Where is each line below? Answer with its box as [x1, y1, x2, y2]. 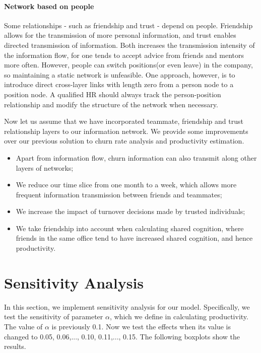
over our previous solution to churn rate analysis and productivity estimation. [4, 135, 244, 146]
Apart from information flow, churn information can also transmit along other [16, 152, 257, 163]
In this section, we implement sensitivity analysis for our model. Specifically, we [4, 301, 250, 312]
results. [4, 341, 26, 351]
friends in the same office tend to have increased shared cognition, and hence [16, 233, 253, 243]
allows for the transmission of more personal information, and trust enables [4, 30, 236, 40]
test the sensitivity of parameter [4, 311, 103, 322]
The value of [4, 321, 43, 331]
